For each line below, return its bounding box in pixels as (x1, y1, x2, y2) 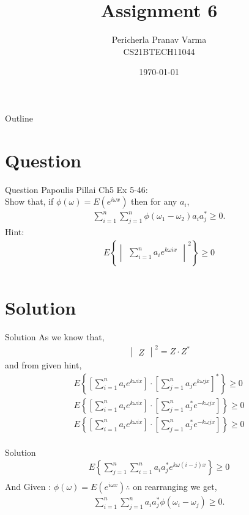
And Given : (5, 480, 51, 493)
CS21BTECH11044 (123, 45, 195, 57)
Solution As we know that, (5, 330, 105, 343)
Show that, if (5, 195, 54, 208)
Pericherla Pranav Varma (111, 33, 207, 46)
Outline (5, 111, 33, 124)
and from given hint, (5, 359, 82, 371)
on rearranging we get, (133, 480, 217, 493)
